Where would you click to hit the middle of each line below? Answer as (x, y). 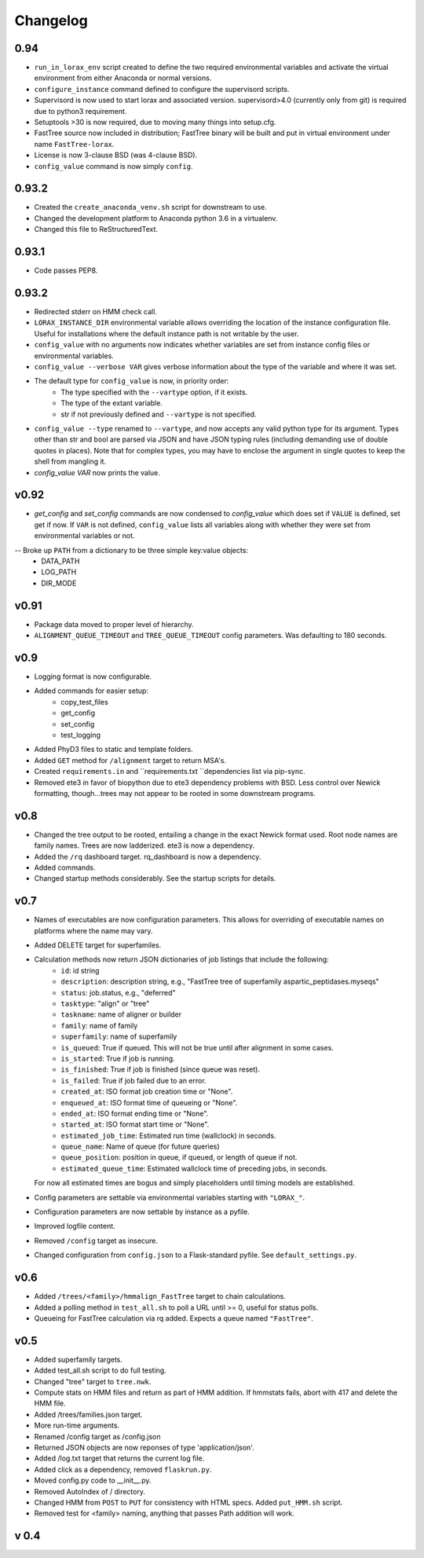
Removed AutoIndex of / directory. (90, 1491)
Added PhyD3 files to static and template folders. (114, 750)
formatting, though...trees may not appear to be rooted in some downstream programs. (175, 793)
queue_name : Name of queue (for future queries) (140, 1146)
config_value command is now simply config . (113, 166)
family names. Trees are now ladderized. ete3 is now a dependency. (144, 845)
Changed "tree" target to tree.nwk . (93, 1381)
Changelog (51, 20)
